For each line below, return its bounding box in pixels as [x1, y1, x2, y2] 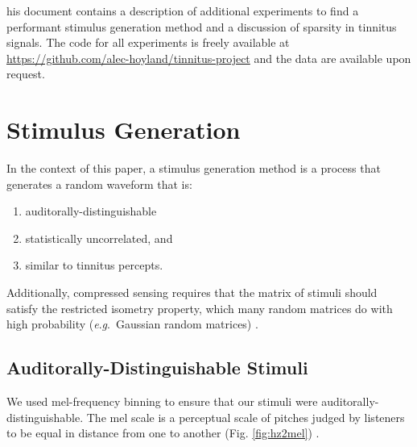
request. [6, 65, 45, 82]
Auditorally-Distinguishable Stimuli [6, 355, 308, 380]
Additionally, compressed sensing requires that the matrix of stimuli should [6, 284, 378, 301]
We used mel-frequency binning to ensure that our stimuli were [6, 393, 318, 410]
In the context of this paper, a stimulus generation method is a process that [6, 160, 381, 177]
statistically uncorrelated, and [25, 229, 173, 246]
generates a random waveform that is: [6, 175, 192, 192]
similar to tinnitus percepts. [25, 257, 163, 274]
